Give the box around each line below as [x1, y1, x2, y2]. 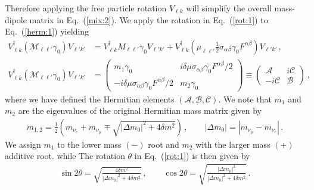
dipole [5, 13, 27, 26]
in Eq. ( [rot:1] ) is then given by [134, 149, 250, 162]
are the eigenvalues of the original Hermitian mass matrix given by [18, 104, 262, 117]
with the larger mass [195, 138, 271, 150]
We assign [5, 138, 41, 150]
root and [148, 138, 179, 150]
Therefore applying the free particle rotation [5, 2, 167, 14]
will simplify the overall [186, 2, 272, 14]
